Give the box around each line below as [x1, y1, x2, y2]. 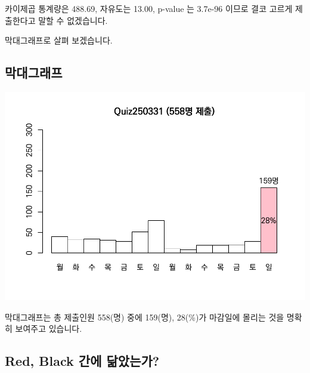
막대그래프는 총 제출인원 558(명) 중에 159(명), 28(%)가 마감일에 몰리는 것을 [5, 310, 284, 323]
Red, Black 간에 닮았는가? [5, 352, 160, 370]
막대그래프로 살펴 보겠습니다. [5, 34, 113, 47]
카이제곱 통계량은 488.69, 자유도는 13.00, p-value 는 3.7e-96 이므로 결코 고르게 [5, 2, 293, 14]
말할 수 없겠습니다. [38, 14, 108, 26]
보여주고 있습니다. [15, 322, 82, 335]
